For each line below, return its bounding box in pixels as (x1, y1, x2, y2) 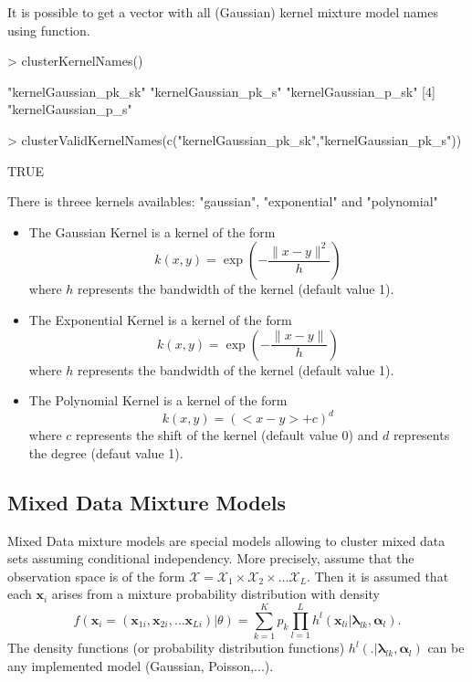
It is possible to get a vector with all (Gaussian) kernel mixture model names (7, 3, 438, 21)
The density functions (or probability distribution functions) (7, 638, 345, 657)
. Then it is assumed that (307, 566, 449, 585)
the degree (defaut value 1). (28, 443, 184, 462)
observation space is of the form (7, 566, 185, 585)
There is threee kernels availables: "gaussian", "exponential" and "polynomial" (7, 192, 438, 211)
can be (427, 638, 465, 657)
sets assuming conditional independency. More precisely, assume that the (7, 549, 414, 568)
